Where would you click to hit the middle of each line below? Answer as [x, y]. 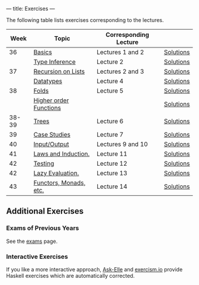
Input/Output [51, 144]
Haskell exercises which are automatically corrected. [70, 275]
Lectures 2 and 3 [121, 72]
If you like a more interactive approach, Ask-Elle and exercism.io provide [94, 269]
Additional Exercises [45, 211]
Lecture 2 [110, 62]
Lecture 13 [112, 173]
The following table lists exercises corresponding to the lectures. [85, 20]
